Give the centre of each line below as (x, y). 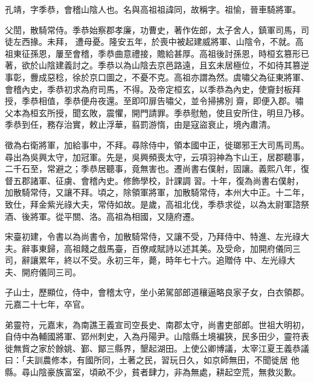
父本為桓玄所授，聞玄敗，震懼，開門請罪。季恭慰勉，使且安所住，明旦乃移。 (157, 112)
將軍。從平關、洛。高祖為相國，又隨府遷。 (114, 216)
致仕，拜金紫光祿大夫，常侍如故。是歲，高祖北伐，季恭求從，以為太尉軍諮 (153, 204)
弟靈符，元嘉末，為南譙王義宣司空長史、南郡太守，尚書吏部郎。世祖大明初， (157, 324)
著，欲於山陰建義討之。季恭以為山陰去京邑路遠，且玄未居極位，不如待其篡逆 (157, 65)
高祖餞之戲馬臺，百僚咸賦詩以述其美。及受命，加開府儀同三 (182, 248)
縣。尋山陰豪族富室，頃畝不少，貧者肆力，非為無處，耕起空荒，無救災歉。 (153, 372)
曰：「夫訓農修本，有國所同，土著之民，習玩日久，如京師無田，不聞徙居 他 (152, 360)
